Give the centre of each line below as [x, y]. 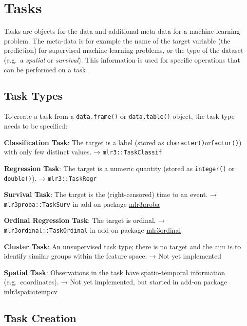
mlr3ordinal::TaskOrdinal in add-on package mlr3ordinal [93, 230]
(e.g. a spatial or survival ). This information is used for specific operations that [122, 59]
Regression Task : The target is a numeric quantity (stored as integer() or [119, 168]
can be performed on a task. [46, 69]
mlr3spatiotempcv [31, 292]
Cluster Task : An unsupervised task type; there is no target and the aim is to [123, 246]
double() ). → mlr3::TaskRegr [50, 178]
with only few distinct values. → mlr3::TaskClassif [83, 152]
